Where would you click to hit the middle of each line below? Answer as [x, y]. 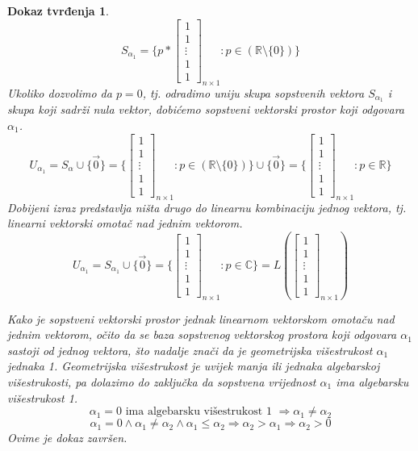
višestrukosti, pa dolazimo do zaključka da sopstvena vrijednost [162, 381]
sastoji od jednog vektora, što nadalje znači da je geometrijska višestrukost [190, 350]
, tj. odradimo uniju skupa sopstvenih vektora [253, 92]
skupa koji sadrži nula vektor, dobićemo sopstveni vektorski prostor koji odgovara [206, 109]
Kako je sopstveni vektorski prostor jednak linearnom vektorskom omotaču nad [201, 318]
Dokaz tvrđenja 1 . [58, 10]
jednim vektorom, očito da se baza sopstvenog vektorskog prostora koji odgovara [202, 334]
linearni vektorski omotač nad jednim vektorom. [125, 223]
